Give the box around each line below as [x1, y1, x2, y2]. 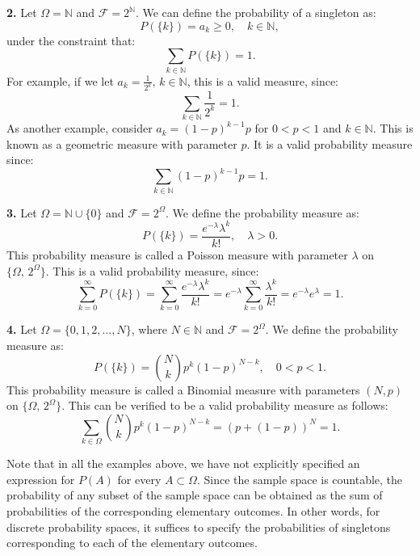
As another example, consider [6, 120, 153, 137]
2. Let [6, 4, 37, 20]
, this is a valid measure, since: [187, 72, 339, 89]
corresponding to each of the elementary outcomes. [6, 534, 258, 551]
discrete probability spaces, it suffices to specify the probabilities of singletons [6, 518, 391, 535]
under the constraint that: [6, 32, 136, 48]
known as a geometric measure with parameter [6, 135, 237, 152]
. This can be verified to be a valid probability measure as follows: [61, 397, 388, 414]
